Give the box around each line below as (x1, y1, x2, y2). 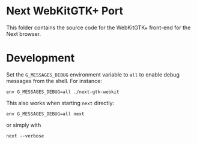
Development (6, 51, 75, 65)
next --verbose (6, 133, 44, 139)
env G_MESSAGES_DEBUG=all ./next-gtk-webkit (6, 88, 120, 95)
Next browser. (6, 30, 41, 37)
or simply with (6, 121, 41, 128)
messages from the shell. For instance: (6, 77, 102, 84)
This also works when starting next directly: (6, 99, 115, 106)
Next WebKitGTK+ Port (6, 4, 123, 18)
